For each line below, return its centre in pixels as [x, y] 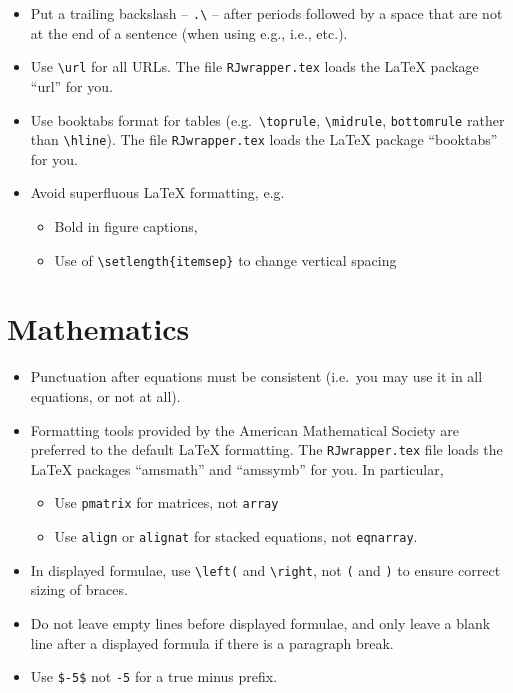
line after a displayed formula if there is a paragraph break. [212, 642]
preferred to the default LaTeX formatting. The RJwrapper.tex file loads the [266, 449]
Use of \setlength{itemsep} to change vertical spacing [225, 259]
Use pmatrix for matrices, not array [166, 502]
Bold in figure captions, [126, 226]
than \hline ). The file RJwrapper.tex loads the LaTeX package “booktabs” [264, 139]
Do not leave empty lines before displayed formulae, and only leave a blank [260, 622]
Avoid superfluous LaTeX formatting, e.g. [157, 192]
